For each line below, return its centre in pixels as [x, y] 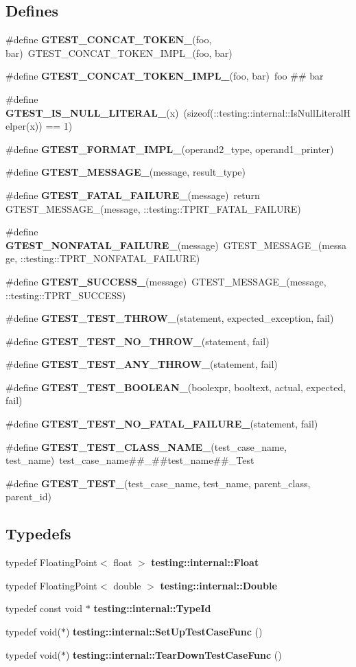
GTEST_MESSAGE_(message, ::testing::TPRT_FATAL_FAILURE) [153, 208]
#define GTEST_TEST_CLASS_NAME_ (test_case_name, [146, 446]
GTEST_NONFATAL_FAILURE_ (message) [112, 245]
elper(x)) [24, 126]
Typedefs [38, 534]
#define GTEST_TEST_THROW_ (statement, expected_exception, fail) [170, 318]
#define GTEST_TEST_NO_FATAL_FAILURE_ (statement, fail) [162, 424]
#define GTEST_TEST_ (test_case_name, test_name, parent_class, [158, 483]
